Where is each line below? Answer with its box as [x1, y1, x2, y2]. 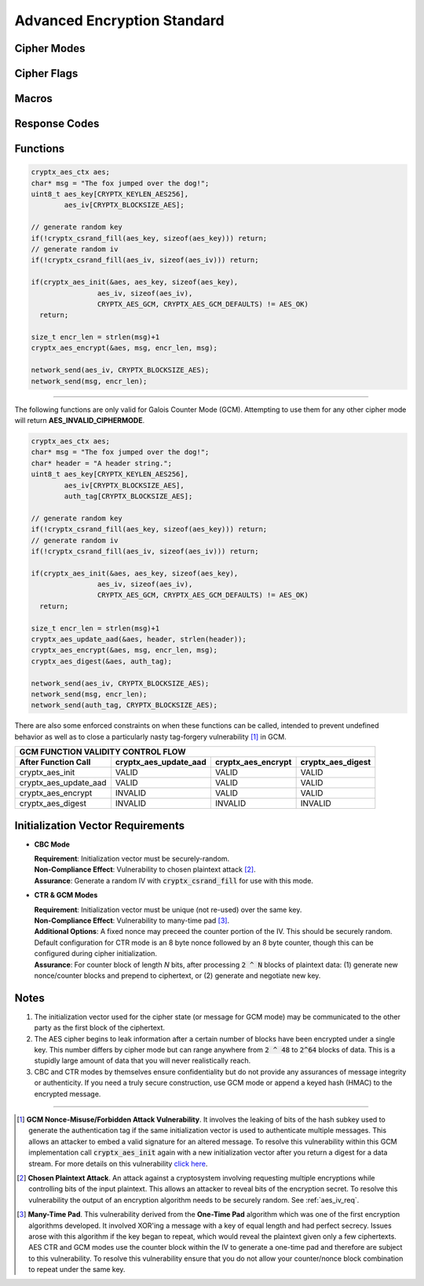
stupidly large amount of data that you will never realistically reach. [34, 1056, 251, 1065]
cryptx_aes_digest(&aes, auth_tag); [31, 656, 173, 666]
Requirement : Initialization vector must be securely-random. [34, 854, 230, 864]
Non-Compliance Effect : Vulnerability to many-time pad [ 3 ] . [34, 916, 230, 925]
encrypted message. [34, 1089, 101, 1098]
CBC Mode [34, 840, 71, 849]
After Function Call [19, 757, 91, 768]
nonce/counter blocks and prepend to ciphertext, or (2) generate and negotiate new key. [34, 971, 321, 980]
